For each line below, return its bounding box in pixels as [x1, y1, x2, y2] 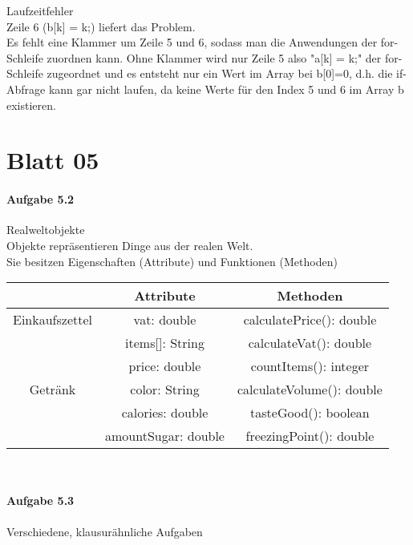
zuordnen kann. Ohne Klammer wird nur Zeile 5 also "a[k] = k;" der [47, 49, 382, 66]
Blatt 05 [6, 143, 99, 176]
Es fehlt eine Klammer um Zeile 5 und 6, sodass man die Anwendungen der [6, 34, 378, 50]
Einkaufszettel [13, 310, 92, 329]
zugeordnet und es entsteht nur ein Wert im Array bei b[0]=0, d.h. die [47, 65, 393, 82]
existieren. [6, 96, 56, 113]
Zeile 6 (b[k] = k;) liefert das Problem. [6, 18, 196, 34]
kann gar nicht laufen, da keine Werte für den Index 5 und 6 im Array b [48, 80, 404, 97]
